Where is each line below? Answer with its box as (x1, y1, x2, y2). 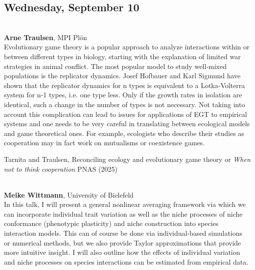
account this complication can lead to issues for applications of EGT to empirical (4, 109, 247, 119)
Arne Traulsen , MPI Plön (4, 32, 87, 42)
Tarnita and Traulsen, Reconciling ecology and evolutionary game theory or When (4, 154, 251, 164)
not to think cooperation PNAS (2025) (4, 163, 117, 174)
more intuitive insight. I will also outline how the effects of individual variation (4, 247, 240, 257)
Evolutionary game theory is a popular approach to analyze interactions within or (4, 42, 250, 52)
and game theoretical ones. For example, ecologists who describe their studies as (4, 128, 244, 138)
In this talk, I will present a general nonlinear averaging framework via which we (4, 199, 246, 209)
